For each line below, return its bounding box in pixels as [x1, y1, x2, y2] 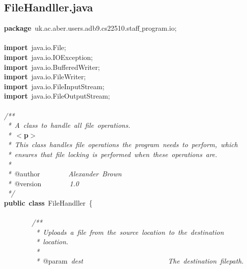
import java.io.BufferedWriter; [4, 61, 100, 72]
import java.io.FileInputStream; [4, 81, 104, 91]
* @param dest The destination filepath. [36, 256, 244, 266]
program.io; [142, 23, 177, 33]
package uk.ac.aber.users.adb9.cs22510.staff [4, 23, 140, 33]
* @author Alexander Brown [7, 168, 122, 179]
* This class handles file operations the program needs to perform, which [7, 139, 238, 150]
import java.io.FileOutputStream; [4, 91, 110, 101]
